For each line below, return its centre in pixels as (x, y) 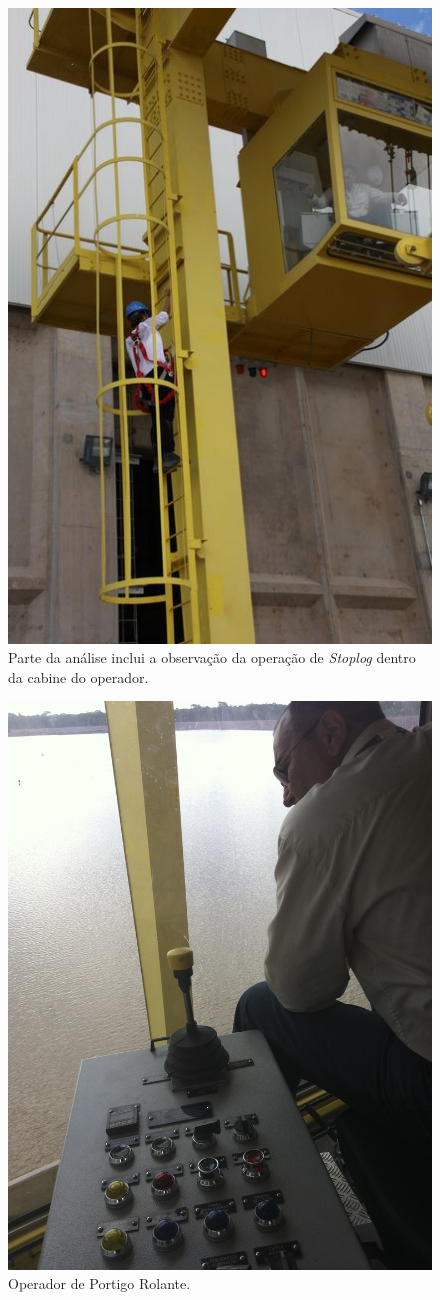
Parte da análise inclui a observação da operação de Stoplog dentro (212, 657)
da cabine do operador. (78, 676)
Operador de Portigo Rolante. (99, 1283)
